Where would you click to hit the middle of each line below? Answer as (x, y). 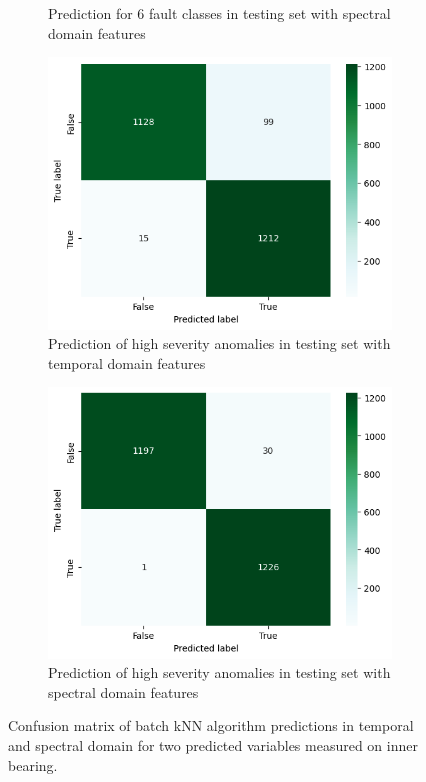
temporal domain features (127, 362)
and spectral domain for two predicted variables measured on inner (213, 744)
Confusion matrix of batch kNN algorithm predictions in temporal (211, 725)
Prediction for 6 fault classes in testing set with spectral (219, 13)
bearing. (33, 764)
